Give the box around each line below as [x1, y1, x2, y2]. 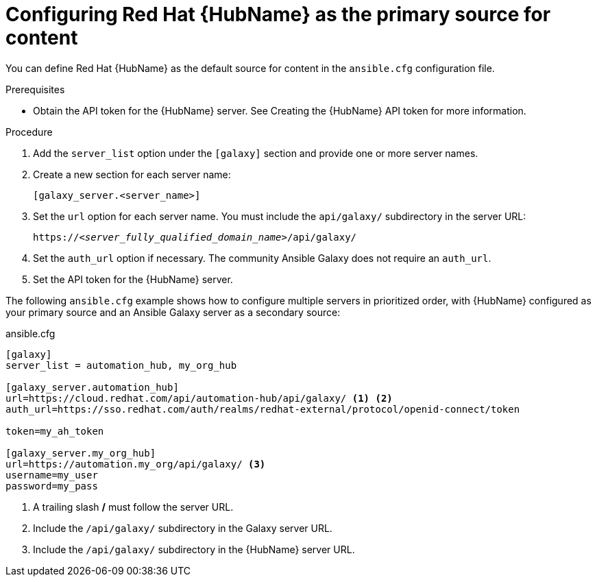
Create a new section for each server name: [33, 168, 231, 180]
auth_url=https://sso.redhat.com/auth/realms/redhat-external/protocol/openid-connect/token [5, 403, 520, 415]
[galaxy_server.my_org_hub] [5, 447, 156, 459]
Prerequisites [5, 83, 65, 95]
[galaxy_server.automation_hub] [5, 381, 179, 393]
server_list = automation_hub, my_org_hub [5, 359, 237, 371]
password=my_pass [5, 480, 98, 492]
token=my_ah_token [5, 425, 104, 437]
